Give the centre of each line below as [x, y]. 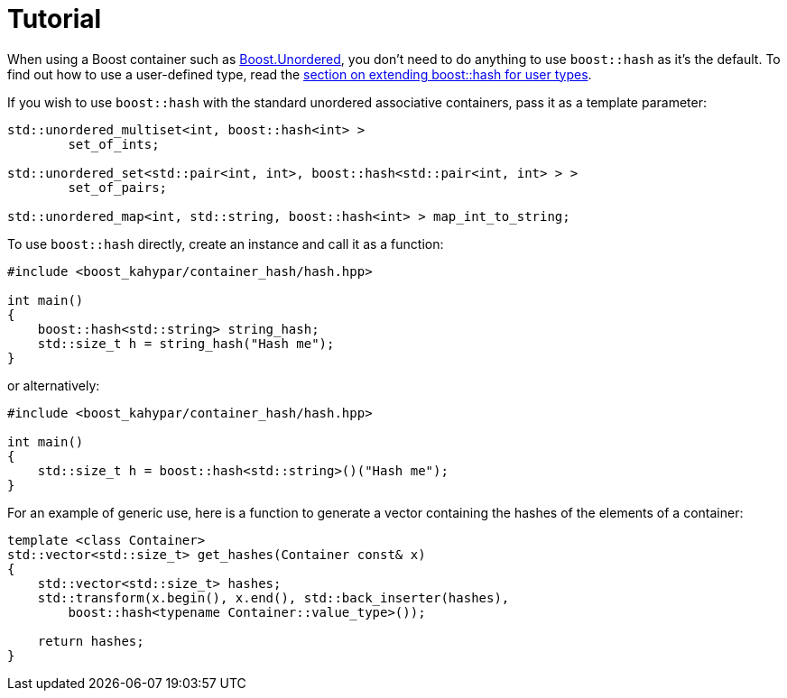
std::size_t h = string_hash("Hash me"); [186, 343]
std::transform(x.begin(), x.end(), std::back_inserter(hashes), [273, 597]
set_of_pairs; [118, 187]
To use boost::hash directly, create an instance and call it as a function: [226, 243]
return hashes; [91, 641]
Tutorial [55, 19]
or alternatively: [54, 385]
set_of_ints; [114, 144]
